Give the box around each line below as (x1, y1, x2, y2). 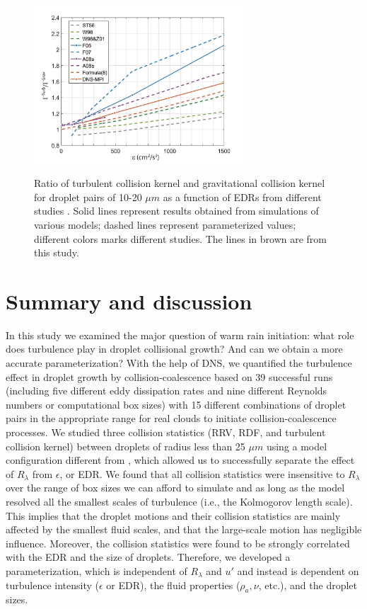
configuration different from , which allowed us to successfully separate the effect (6, 453, 355, 467)
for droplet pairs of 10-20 (34, 189, 142, 204)
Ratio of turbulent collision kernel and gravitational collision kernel (34, 176, 325, 190)
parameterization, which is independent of (6, 563, 187, 578)
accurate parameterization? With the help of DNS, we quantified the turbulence (6, 355, 352, 370)
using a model (266, 438, 327, 453)
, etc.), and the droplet (258, 577, 358, 592)
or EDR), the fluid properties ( (106, 577, 240, 592)
